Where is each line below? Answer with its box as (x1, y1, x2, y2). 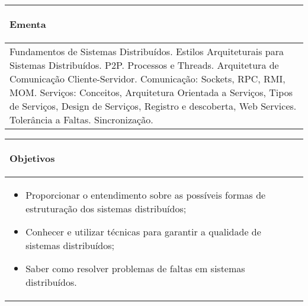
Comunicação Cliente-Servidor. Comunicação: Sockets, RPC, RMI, (9, 72, 285, 85)
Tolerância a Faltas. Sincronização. (9, 113, 153, 126)
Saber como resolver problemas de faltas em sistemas (25, 262, 245, 275)
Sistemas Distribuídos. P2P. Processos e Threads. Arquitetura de (9, 58, 279, 72)
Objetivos (9, 151, 55, 165)
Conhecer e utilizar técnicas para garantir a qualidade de (25, 225, 261, 238)
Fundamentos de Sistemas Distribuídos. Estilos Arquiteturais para (9, 44, 284, 58)
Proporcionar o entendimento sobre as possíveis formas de (25, 188, 266, 202)
